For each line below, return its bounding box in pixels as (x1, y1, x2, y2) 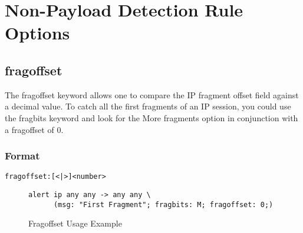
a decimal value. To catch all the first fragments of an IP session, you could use (5, 100, 291, 112)
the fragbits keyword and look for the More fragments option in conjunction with (5, 111, 298, 124)
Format (5, 148, 40, 163)
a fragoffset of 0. (5, 123, 64, 135)
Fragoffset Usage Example (28, 217, 122, 229)
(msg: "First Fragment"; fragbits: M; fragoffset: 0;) (53, 200, 274, 209)
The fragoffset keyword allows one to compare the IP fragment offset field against (5, 88, 299, 101)
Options (5, 21, 70, 45)
